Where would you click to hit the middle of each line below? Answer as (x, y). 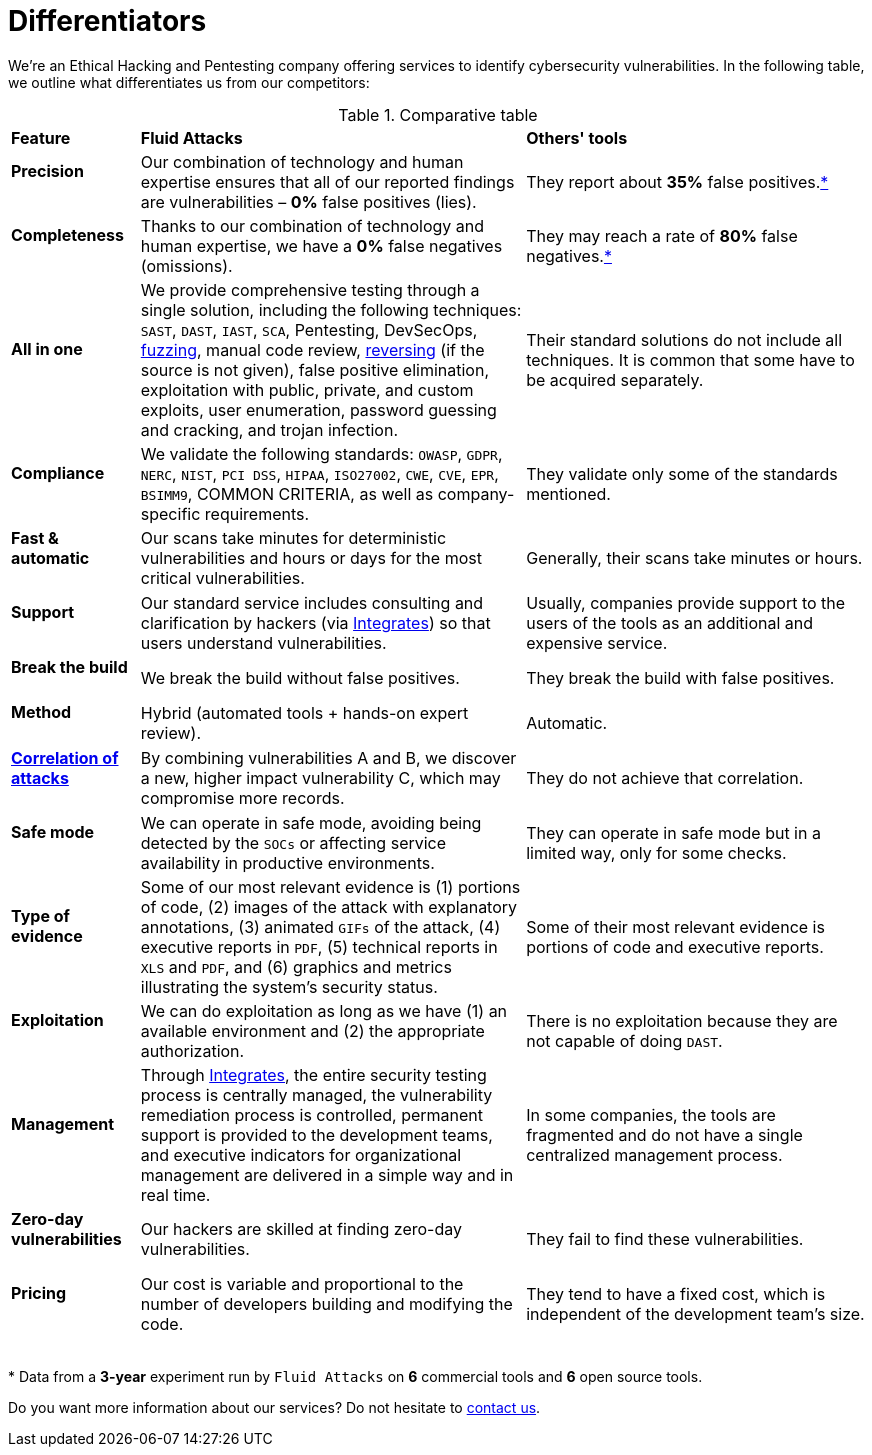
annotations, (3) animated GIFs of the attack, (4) (320, 926)
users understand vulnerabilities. (263, 643)
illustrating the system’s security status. (289, 986)
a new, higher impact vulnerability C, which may (320, 778)
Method (41, 712)
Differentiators (107, 21)
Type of (40, 916)
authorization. (192, 1050)
